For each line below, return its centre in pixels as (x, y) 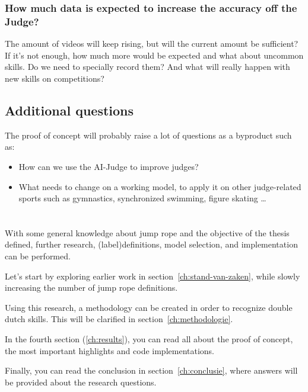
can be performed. (38, 256)
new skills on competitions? (55, 78)
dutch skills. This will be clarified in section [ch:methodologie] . (119, 319)
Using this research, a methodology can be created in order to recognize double (149, 307)
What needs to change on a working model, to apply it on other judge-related (160, 186)
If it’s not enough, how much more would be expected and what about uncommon (154, 55)
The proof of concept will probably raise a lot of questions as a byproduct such (148, 135)
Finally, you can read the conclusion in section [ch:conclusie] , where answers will (151, 370)
